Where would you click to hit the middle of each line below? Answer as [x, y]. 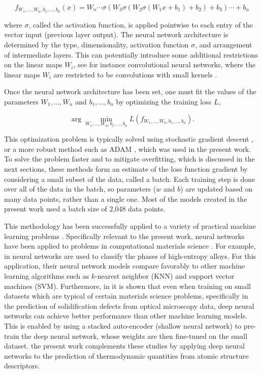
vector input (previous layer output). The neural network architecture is [116, 34]
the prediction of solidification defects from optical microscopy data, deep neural [129, 305]
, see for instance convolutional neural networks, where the [165, 64]
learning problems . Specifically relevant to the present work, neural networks [124, 236]
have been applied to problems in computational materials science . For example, [130, 246]
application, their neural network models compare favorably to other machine [124, 266]
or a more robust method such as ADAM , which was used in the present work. [128, 149]
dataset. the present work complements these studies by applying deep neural [124, 346]
